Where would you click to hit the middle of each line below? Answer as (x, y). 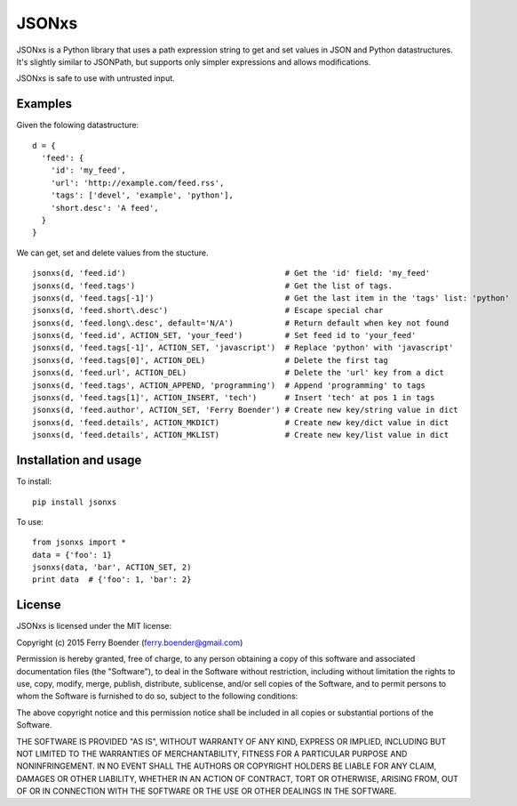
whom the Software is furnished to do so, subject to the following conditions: (157, 696)
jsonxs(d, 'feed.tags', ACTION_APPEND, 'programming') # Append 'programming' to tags (229, 385)
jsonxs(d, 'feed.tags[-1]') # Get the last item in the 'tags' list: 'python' (271, 298)
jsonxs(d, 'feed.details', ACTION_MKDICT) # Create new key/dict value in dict (241, 422)
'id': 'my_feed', (88, 170)
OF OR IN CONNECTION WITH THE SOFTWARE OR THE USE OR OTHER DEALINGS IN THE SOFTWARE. (207, 791)
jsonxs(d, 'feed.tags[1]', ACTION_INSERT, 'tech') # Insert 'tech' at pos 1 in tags (234, 398)
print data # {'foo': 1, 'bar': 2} (112, 580)
